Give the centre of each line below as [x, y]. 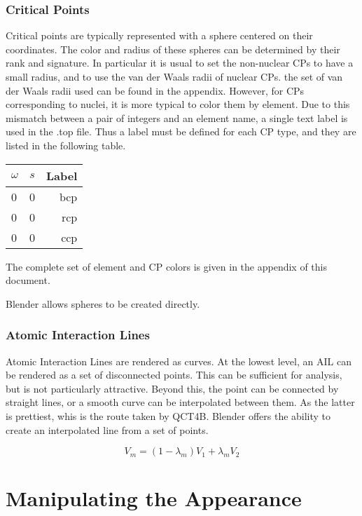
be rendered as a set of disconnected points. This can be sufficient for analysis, [174, 375]
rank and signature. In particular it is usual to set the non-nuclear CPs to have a [180, 63]
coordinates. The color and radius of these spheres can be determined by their [173, 49]
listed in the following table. [66, 145]
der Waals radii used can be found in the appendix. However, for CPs [155, 90]
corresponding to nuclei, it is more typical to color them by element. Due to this [178, 104]
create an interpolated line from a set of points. [107, 429]
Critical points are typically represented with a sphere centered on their [159, 35]
